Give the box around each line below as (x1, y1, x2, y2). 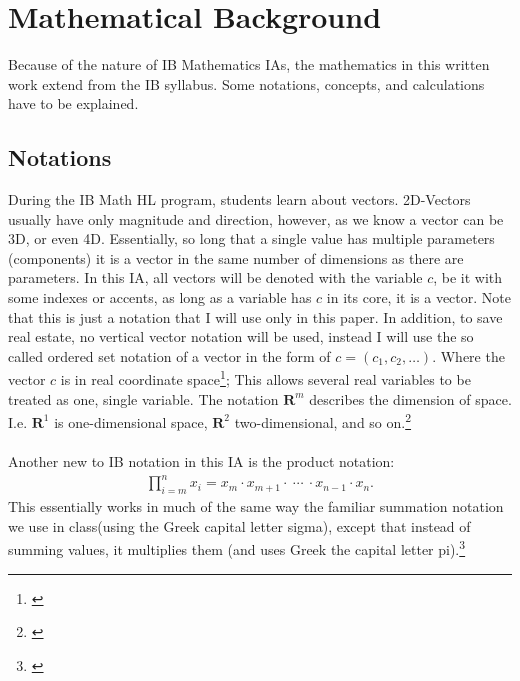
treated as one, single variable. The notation (8, 388, 279, 409)
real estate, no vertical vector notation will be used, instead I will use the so (8, 326, 474, 347)
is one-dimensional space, (54, 411, 208, 432)
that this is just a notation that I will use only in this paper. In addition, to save (8, 306, 503, 327)
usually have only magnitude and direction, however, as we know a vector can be (8, 208, 504, 229)
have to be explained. (8, 93, 139, 114)
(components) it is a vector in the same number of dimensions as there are (8, 247, 464, 268)
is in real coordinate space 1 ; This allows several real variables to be (60, 366, 471, 390)
